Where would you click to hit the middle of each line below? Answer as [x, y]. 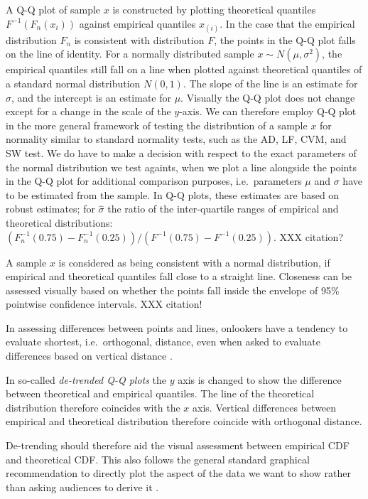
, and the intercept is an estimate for [91, 97]
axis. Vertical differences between [265, 407]
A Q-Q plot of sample [53, 9]
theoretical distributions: [59, 222]
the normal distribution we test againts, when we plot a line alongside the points [181, 167]
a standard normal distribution [73, 83]
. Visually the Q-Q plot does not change [268, 97]
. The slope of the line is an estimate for [270, 83]
